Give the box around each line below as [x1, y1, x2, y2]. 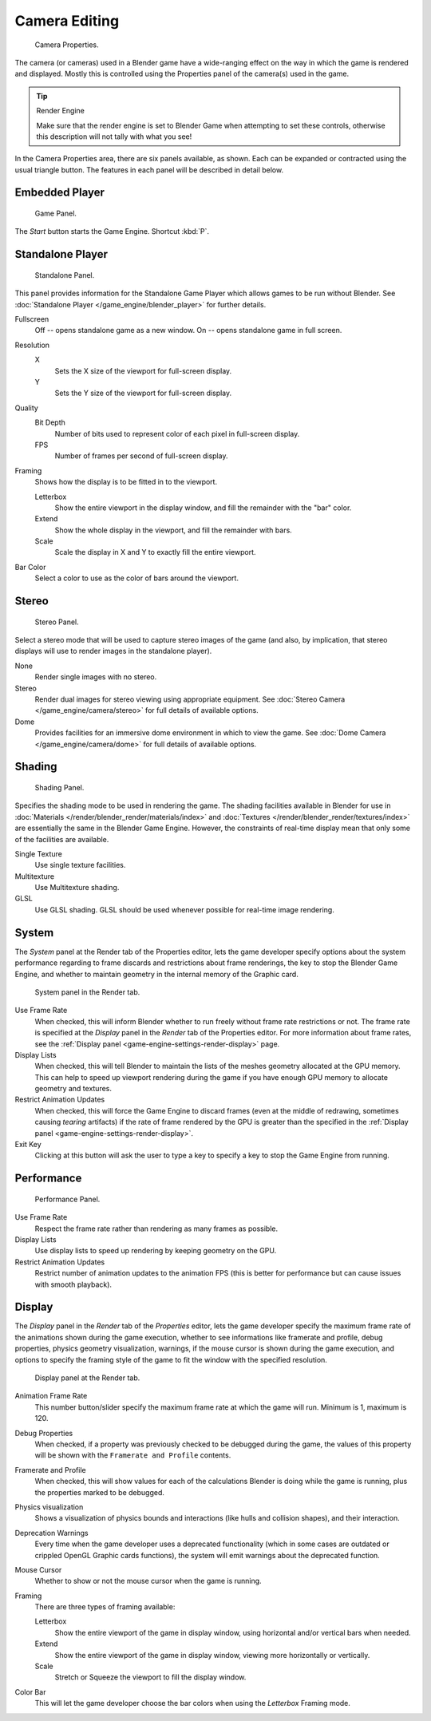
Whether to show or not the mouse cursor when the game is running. [34, 1577, 263, 1586]
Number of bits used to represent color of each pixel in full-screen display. [54, 429, 300, 438]
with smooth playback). [34, 1280, 112, 1289]
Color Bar [14, 1687, 46, 1696]
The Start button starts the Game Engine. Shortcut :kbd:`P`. [14, 227, 210, 236]
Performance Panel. [34, 1194, 101, 1204]
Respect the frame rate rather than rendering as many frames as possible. [34, 1224, 279, 1233]
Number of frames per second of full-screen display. [54, 451, 228, 461]
